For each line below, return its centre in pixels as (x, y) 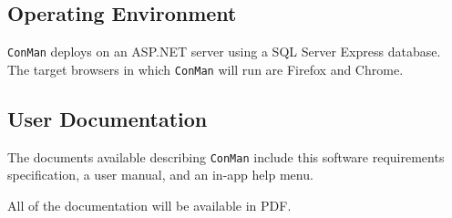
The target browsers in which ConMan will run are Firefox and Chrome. (205, 69)
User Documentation (108, 118)
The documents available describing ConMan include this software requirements (226, 156)
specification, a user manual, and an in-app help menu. (160, 175)
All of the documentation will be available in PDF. (149, 205)
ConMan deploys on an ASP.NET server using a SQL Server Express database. (224, 52)
